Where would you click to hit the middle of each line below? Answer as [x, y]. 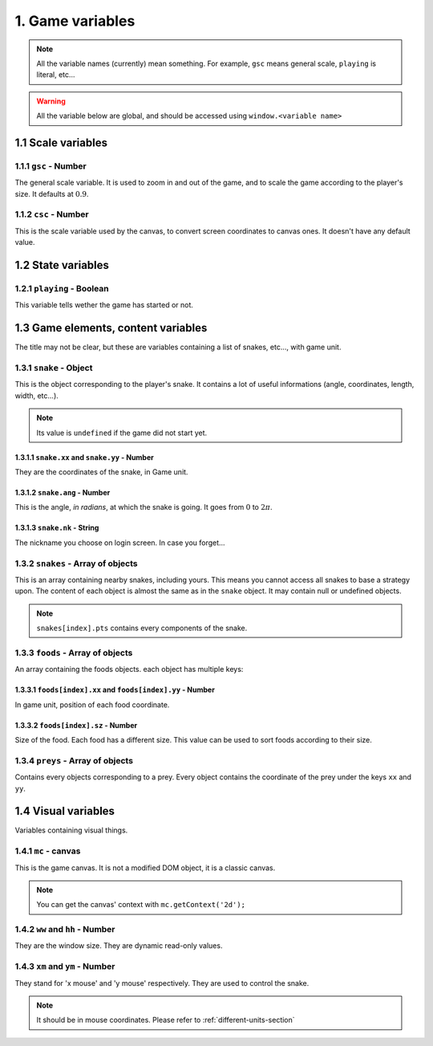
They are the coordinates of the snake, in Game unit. [101, 472]
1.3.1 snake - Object [54, 368]
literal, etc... [56, 75]
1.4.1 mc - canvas [48, 851]
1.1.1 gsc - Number [51, 166]
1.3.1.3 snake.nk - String [57, 528]
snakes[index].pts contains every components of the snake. [142, 628]
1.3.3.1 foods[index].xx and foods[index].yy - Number [115, 690]
